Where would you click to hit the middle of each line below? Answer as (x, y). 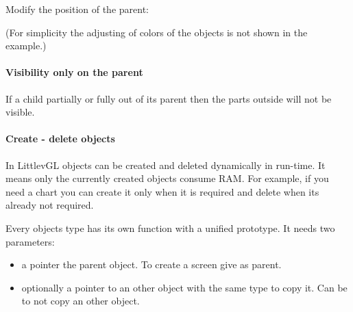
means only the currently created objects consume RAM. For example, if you (167, 178)
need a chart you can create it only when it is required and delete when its (162, 191)
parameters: (30, 241)
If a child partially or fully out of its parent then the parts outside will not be (169, 98)
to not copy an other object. (81, 301)
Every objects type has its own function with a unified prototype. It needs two (170, 227)
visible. (20, 112)
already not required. (50, 205)
